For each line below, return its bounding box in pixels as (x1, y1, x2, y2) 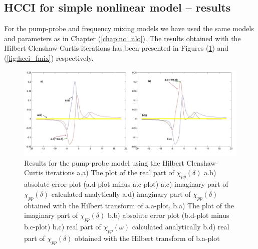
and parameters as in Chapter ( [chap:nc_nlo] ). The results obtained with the (4, 33, 241, 43)
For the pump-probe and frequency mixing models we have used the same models (4, 23, 254, 34)
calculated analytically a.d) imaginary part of (51, 188, 191, 199)
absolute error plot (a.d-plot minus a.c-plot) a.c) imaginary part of (24, 179, 228, 189)
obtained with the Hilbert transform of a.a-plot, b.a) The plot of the (24, 200, 234, 210)
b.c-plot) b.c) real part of (24, 221, 101, 231)
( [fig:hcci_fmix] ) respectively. (4, 52, 94, 63)
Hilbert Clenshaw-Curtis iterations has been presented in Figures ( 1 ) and (4, 43, 229, 53)
